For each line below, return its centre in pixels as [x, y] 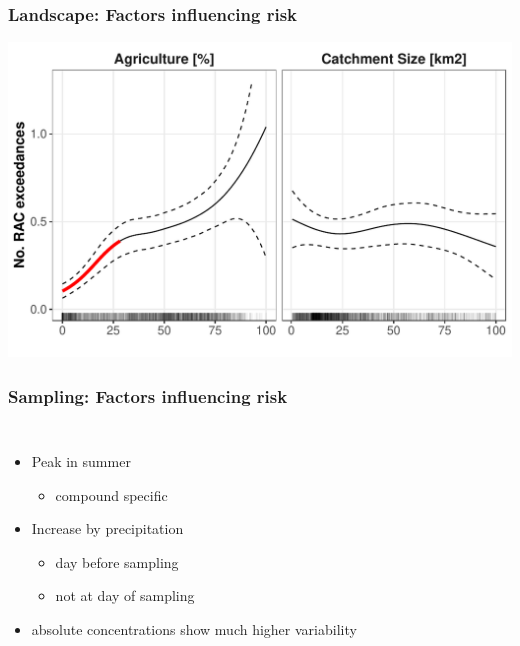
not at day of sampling [125, 595]
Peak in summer [81, 461]
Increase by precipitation [107, 528]
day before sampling [117, 561]
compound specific [111, 494]
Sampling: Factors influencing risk [148, 395]
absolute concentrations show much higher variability [194, 629]
